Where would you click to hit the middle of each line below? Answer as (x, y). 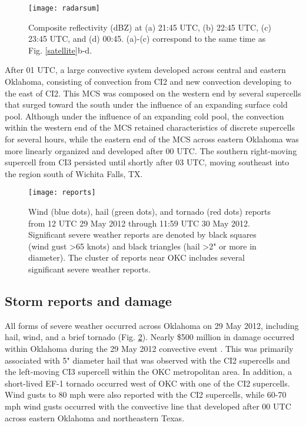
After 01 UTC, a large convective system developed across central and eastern (145, 70)
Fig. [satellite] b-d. (60, 50)
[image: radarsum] (64, 8)
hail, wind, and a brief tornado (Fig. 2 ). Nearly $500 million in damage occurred (150, 337)
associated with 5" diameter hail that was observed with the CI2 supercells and (147, 360)
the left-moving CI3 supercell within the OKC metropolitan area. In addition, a (148, 372)
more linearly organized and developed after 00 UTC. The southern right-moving (151, 150)
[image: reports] (62, 193)
